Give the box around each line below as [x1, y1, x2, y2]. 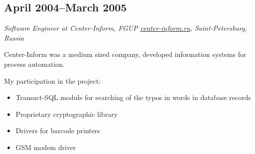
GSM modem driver [15, 142, 76, 152]
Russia [4, 32, 24, 43]
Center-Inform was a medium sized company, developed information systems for [4, 49, 247, 59]
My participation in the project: [4, 75, 101, 86]
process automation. [4, 58, 65, 69]
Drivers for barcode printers [15, 125, 100, 136]
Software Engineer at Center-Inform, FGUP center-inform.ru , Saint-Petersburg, [4, 23, 247, 33]
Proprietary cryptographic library [15, 108, 118, 119]
